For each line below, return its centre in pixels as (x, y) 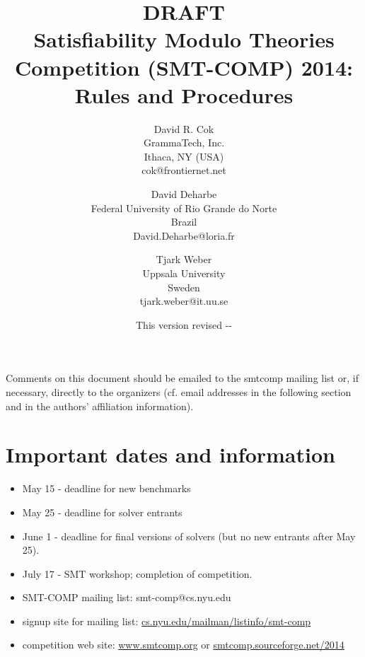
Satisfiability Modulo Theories (184, 39)
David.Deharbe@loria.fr (184, 235)
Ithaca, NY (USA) (184, 156)
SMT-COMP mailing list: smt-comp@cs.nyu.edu (127, 597)
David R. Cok (184, 128)
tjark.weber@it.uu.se (184, 301)
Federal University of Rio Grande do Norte (184, 208)
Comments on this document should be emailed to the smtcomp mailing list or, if (182, 378)
